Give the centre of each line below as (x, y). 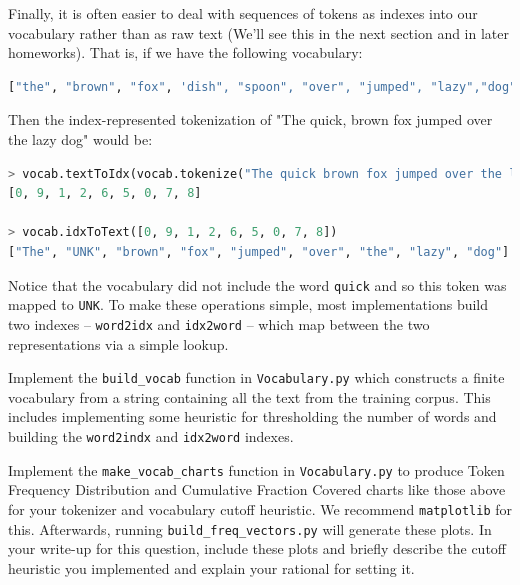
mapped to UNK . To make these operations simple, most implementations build (248, 304)
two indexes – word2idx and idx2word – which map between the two (219, 323)
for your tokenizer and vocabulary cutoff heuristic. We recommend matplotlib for (260, 508)
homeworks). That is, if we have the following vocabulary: (185, 52)
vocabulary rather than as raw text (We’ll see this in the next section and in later (259, 32)
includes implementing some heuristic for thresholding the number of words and (252, 416)
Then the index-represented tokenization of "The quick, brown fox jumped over (250, 119)
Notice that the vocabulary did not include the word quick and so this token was (257, 284)
